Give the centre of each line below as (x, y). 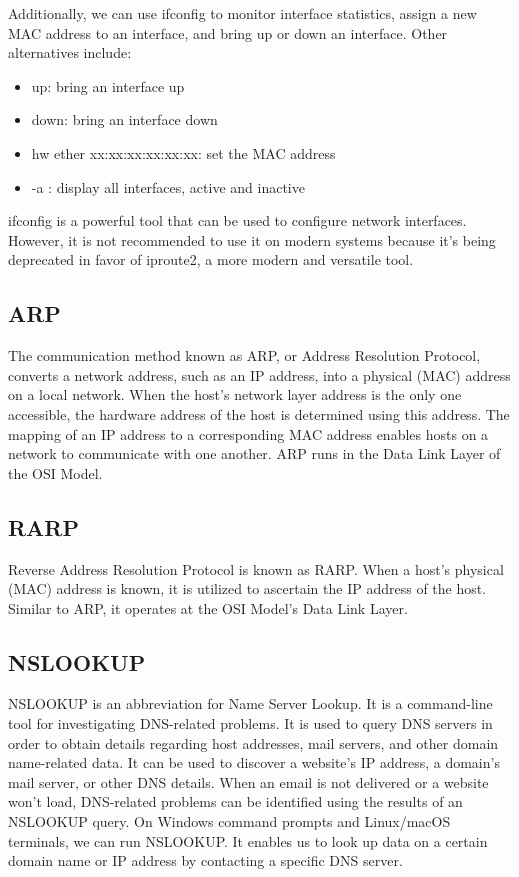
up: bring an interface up (108, 85)
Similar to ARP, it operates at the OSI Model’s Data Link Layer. (208, 607)
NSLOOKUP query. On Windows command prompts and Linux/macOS (229, 821)
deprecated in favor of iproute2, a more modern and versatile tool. (211, 259)
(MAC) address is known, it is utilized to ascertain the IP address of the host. (247, 588)
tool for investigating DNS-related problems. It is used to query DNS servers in (250, 723)
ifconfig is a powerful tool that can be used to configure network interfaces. (237, 220)
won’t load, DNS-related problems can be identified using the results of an (235, 801)
